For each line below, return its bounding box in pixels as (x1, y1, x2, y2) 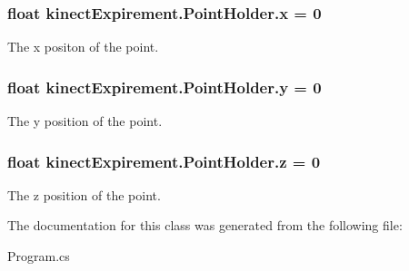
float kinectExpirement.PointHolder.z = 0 (7, 150, 321, 172)
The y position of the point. (7, 111, 163, 131)
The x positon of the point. (7, 37, 159, 56)
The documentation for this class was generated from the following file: (7, 216, 403, 235)
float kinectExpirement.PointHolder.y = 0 (7, 75, 322, 98)
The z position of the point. (7, 185, 161, 204)
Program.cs (7, 247, 70, 266)
